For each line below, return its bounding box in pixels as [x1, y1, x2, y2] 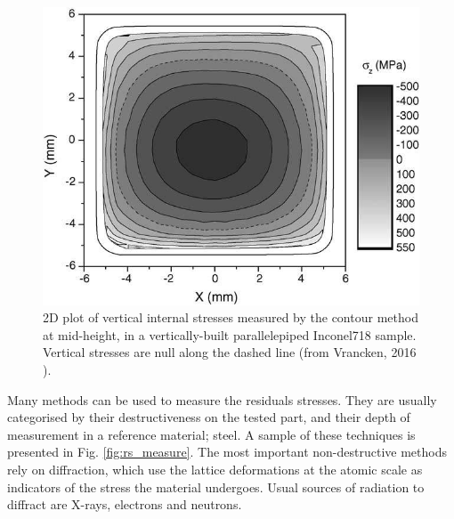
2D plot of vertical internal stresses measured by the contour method [43, 308, 418, 327]
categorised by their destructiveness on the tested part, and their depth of [7, 408, 410, 426]
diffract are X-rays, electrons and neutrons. [7, 495, 242, 514]
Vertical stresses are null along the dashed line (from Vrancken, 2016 [43, 343, 417, 361]
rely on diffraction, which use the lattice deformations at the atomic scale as [7, 460, 423, 479]
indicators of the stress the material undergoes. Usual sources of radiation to [7, 477, 425, 496]
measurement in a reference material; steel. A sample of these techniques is [7, 425, 416, 443]
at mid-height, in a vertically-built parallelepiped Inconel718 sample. [43, 325, 417, 344]
